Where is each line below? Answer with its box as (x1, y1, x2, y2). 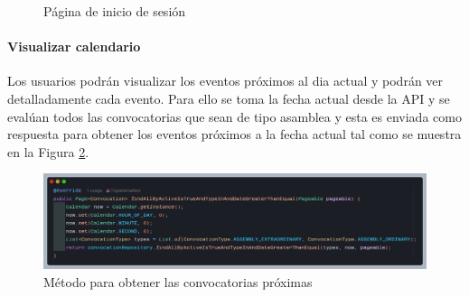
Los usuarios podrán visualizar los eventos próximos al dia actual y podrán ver (7, 71, 444, 90)
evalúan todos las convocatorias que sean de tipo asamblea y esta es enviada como (7, 107, 462, 125)
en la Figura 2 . (7, 142, 89, 161)
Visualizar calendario (7, 37, 141, 56)
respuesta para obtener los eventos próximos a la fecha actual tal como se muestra (7, 125, 462, 144)
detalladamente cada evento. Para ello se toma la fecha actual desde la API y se (7, 88, 450, 107)
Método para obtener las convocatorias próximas (43, 272, 313, 291)
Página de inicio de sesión (43, 2, 186, 20)
